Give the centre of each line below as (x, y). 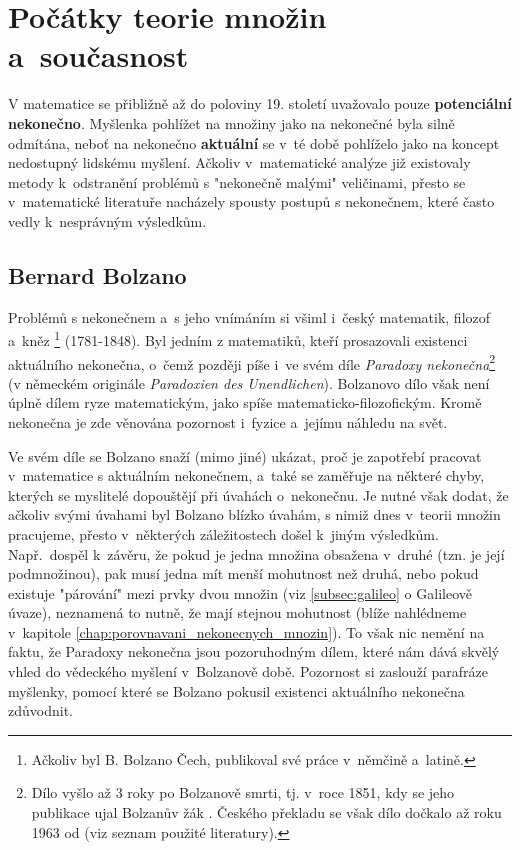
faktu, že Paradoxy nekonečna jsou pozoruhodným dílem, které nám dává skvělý (254, 651)
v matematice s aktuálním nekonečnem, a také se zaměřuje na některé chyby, (246, 475)
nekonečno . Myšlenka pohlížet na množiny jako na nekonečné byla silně (231, 122)
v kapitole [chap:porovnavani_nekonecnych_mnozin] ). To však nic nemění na (246, 631)
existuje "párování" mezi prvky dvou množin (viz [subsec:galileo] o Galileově (240, 592)
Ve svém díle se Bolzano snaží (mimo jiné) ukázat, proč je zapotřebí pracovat (245, 455)
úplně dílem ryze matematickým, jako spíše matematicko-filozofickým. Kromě (245, 402)
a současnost (98, 55)
